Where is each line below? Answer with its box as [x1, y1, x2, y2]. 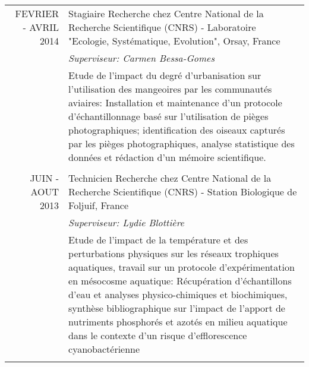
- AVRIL [23, 20, 59, 34]
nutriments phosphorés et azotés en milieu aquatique [68, 315, 288, 328]
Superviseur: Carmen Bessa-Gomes [68, 51, 215, 65]
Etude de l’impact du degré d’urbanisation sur [68, 68, 261, 82]
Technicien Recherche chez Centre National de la [68, 171, 272, 185]
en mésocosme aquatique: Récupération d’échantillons [68, 274, 292, 287]
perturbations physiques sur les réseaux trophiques [68, 246, 279, 260]
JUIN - [30, 171, 59, 185]
